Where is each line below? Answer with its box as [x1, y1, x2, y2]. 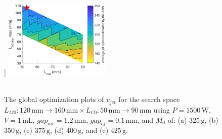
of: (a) [167, 114, 187, 125]
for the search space [118, 94, 180, 105]
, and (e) [81, 125, 109, 135]
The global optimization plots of [4, 94, 104, 105]
